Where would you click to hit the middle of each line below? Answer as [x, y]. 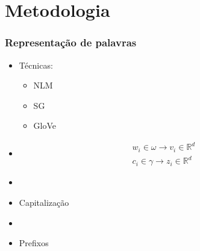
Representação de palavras [71, 42]
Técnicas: [36, 65]
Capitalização [44, 203]
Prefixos [34, 243]
